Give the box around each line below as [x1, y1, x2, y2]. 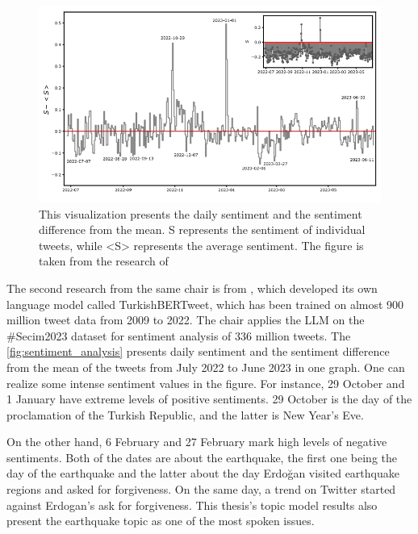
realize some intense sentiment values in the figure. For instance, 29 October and [6, 374, 405, 391]
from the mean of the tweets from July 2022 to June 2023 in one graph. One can [6, 358, 405, 375]
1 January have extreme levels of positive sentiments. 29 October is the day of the [6, 390, 412, 407]
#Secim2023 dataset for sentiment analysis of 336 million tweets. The [6, 327, 351, 344]
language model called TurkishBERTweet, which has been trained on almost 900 [6, 295, 404, 312]
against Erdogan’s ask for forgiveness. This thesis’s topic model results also [6, 496, 378, 513]
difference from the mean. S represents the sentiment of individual [39, 221, 366, 238]
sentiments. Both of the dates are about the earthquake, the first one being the [6, 448, 397, 465]
